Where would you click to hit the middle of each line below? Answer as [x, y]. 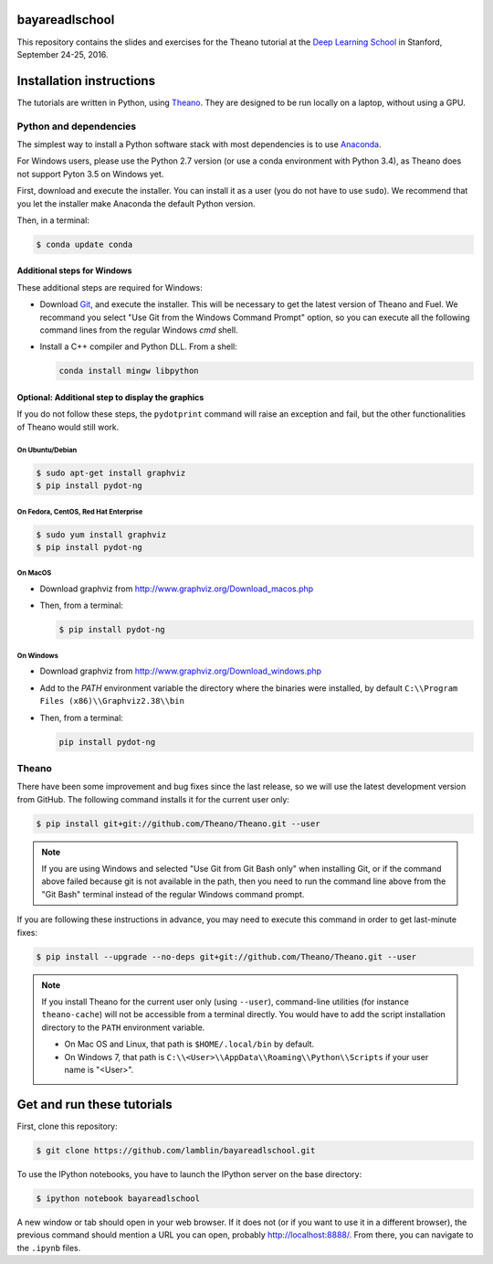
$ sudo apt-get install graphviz [111, 473]
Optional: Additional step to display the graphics [110, 398]
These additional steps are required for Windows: [110, 287]
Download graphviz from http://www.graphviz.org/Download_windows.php [181, 671]
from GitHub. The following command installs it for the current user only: [153, 799]
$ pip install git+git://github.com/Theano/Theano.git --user [178, 823]
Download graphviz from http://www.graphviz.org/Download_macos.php [177, 589]
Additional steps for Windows [74, 271]
